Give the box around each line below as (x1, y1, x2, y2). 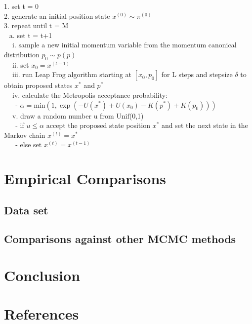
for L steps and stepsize (161, 69, 233, 80)
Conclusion (4, 265, 81, 285)
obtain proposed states (4, 80, 73, 90)
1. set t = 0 (4, 1, 39, 11)
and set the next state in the (161, 120, 248, 130)
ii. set (12, 59, 29, 70)
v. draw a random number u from (12, 110, 114, 121)
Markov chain (4, 129, 45, 140)
